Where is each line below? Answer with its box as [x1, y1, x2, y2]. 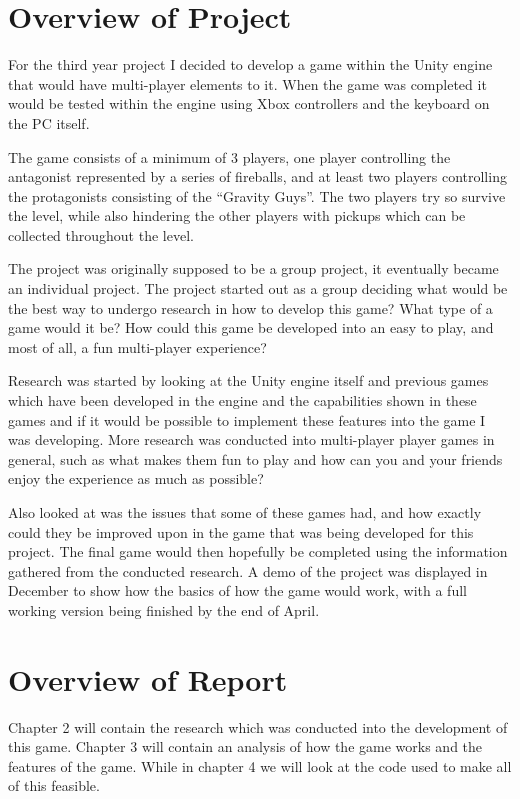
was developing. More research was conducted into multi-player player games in [8, 429, 495, 450]
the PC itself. [8, 112, 90, 133]
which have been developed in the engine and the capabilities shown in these [8, 390, 477, 411]
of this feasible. [8, 775, 100, 796]
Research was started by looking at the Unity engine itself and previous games [8, 370, 489, 391]
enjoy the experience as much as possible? [8, 468, 264, 489]
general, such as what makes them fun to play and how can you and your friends [8, 448, 503, 469]
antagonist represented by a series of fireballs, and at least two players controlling [8, 166, 507, 187]
